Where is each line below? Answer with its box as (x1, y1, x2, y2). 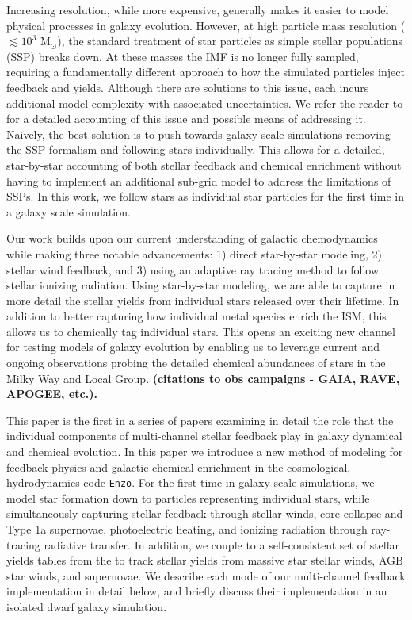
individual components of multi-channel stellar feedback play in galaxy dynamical (6, 427, 402, 444)
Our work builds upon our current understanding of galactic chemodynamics (6, 230, 378, 247)
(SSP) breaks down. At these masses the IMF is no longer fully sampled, (6, 48, 359, 64)
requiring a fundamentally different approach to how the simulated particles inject (6, 63, 405, 80)
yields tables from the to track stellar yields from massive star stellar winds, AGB (6, 552, 403, 568)
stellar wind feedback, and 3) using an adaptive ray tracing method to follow (6, 261, 380, 277)
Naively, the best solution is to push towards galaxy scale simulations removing (6, 125, 391, 142)
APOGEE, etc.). (6, 385, 97, 402)
